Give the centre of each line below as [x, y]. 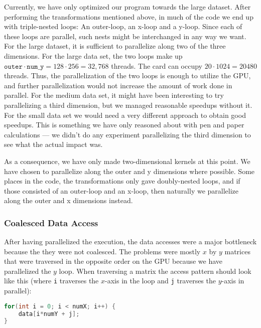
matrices [237, 251]
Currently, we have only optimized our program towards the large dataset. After [127, 7]
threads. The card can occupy [157, 65]
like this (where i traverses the [51, 281]
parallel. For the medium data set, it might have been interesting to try [114, 95]
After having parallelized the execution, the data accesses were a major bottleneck [130, 241]
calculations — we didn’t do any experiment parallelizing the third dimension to [127, 134]
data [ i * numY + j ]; [49, 314]
